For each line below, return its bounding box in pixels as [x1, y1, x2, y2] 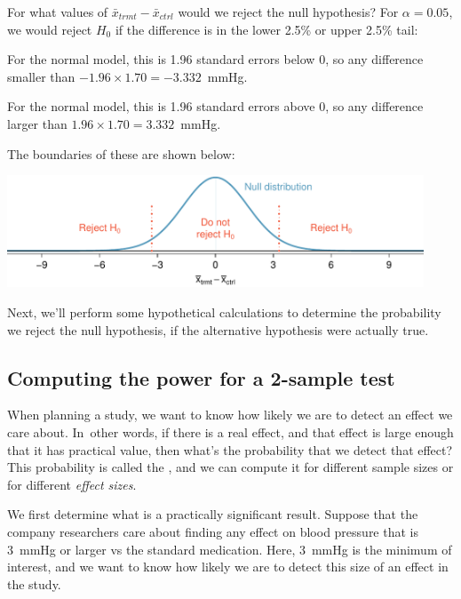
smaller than [7, 67, 76, 85]
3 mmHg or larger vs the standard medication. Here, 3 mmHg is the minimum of [7, 539, 452, 558]
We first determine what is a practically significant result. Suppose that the [7, 505, 418, 523]
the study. [7, 574, 61, 593]
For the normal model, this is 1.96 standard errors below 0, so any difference [7, 50, 424, 68]
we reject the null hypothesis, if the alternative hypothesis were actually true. [7, 320, 429, 339]
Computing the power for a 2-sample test [7, 363, 395, 391]
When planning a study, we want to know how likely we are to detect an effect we [7, 405, 453, 424]
